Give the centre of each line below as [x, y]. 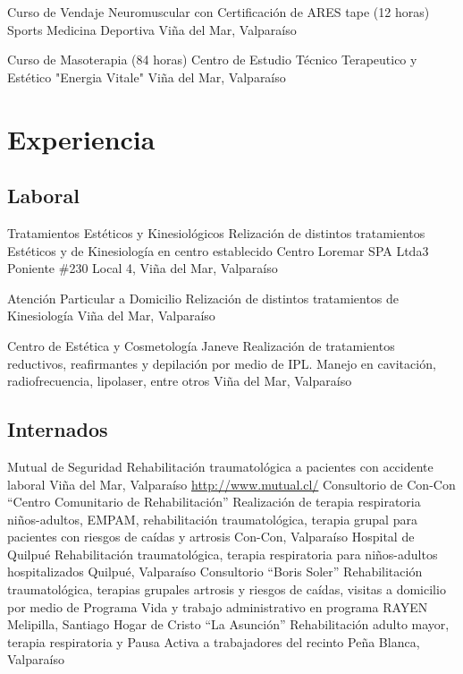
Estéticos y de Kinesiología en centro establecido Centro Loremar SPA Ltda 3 [218, 250]
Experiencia [81, 138]
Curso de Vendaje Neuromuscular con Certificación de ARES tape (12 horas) [219, 12]
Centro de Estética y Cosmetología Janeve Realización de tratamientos [201, 345]
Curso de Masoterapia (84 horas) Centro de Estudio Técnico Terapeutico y [212, 60]
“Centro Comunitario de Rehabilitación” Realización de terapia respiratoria [214, 502]
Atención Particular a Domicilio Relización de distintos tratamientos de [203, 298]
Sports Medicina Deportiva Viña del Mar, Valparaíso [152, 29]
